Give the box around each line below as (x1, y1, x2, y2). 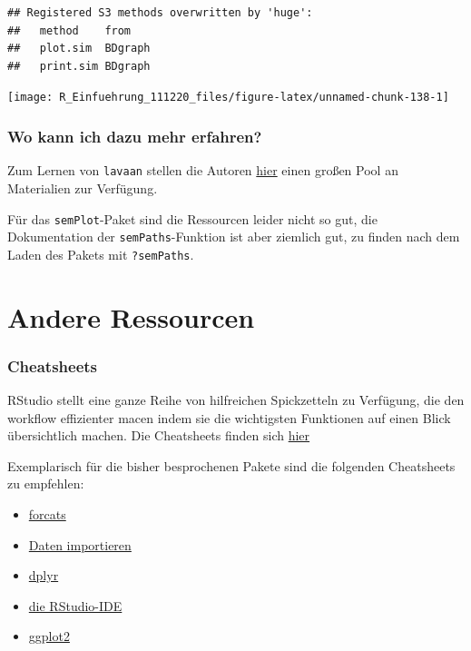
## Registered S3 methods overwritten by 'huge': (7, 6, 313, 19)
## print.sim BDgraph (7, 59, 151, 73)
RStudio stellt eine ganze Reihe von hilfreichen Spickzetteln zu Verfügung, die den (7, 390, 465, 409)
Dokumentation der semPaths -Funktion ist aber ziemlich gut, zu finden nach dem (7, 227, 460, 246)
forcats (28, 505, 66, 524)
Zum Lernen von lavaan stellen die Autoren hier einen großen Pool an (7, 161, 398, 180)
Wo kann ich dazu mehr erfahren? (7, 124, 262, 147)
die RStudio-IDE (28, 596, 123, 615)
